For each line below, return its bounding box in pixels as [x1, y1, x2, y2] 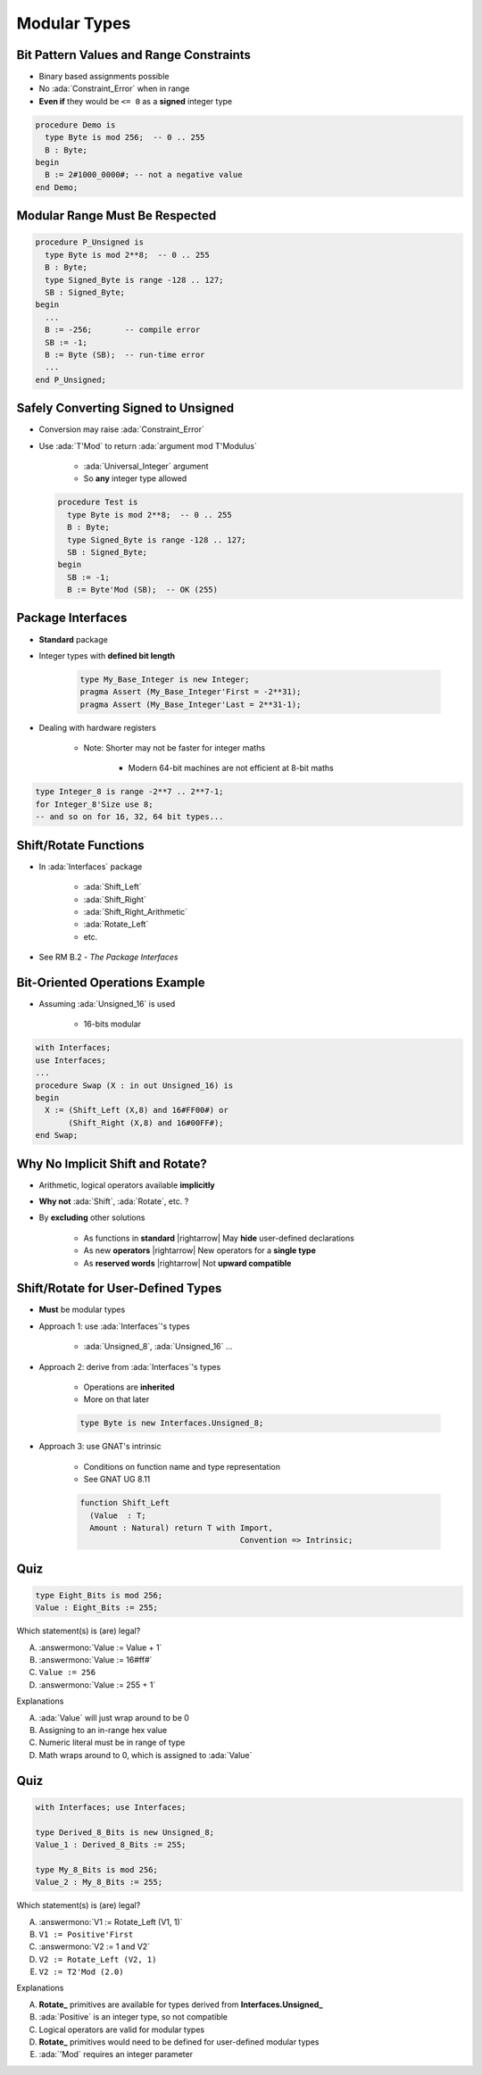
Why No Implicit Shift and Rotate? [16, 1156, 207, 1171]
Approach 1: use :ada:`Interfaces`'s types [38, 1321, 191, 1332]
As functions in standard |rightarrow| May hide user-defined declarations [83, 1233, 354, 1243]
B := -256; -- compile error [45, 325, 201, 335]
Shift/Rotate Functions [16, 837, 145, 852]
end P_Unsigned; [35, 375, 107, 385]
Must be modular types [38, 1304, 126, 1316]
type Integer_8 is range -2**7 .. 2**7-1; [35, 786, 224, 797]
